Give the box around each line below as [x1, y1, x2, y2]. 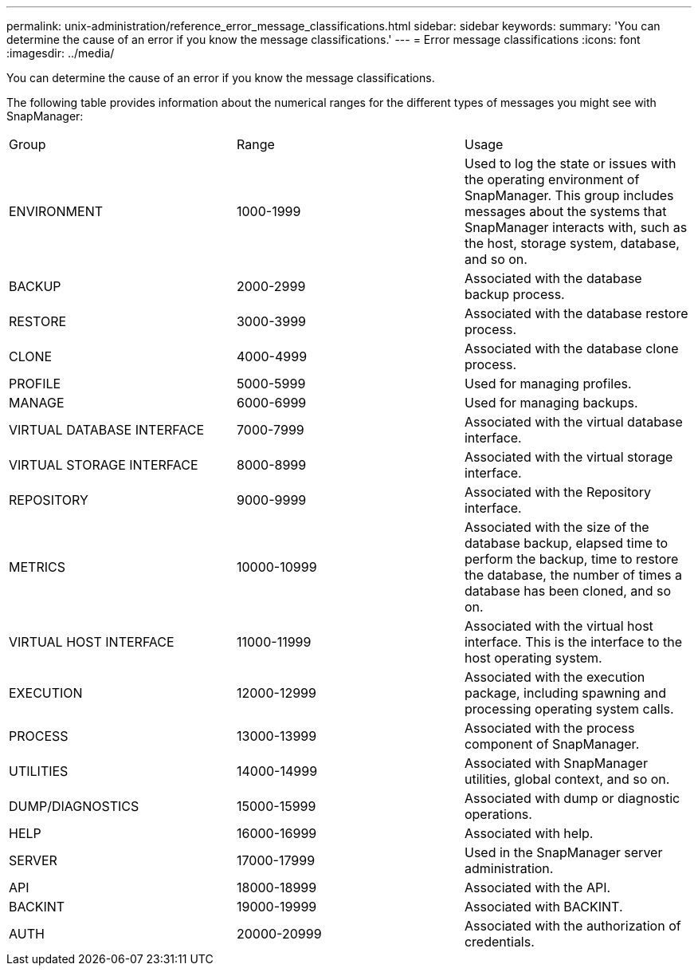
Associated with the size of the [464, 519, 649, 535]
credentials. [464, 934, 535, 950]
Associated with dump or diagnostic [464, 790, 680, 806]
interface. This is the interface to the [464, 634, 682, 650]
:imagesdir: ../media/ [6, 46, 115, 60]
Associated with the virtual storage [464, 449, 673, 465]
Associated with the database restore [464, 305, 688, 321]
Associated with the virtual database [464, 414, 683, 430]
